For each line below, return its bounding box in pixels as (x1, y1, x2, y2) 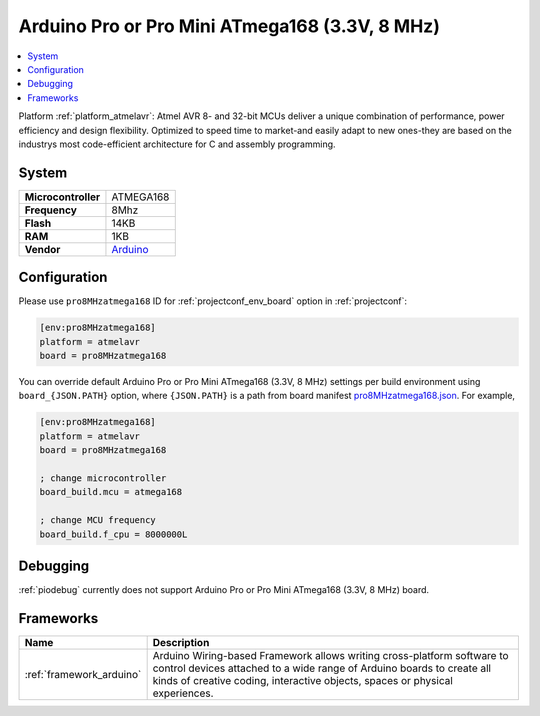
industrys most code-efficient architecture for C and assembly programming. (18, 138, 336, 150)
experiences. (152, 686, 214, 700)
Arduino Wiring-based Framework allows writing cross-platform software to (152, 648, 509, 662)
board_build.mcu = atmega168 (39, 486, 183, 498)
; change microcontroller (39, 473, 167, 484)
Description (152, 635, 210, 649)
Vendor (24, 242, 61, 256)
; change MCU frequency (39, 515, 157, 526)
